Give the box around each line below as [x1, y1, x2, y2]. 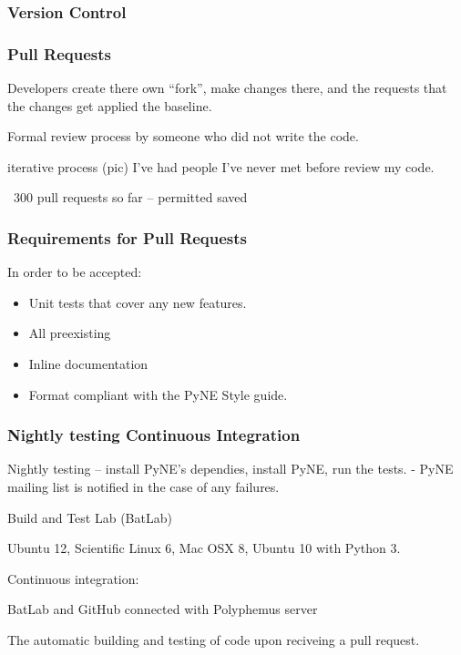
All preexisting [28, 323, 111, 343]
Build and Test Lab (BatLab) [7, 507, 172, 527]
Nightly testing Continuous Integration [7, 424, 301, 446]
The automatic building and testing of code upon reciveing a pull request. [7, 630, 420, 649]
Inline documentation [28, 354, 149, 374]
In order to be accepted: [7, 262, 142, 281]
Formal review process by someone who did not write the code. [7, 127, 359, 146]
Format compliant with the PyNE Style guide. [28, 384, 288, 404]
